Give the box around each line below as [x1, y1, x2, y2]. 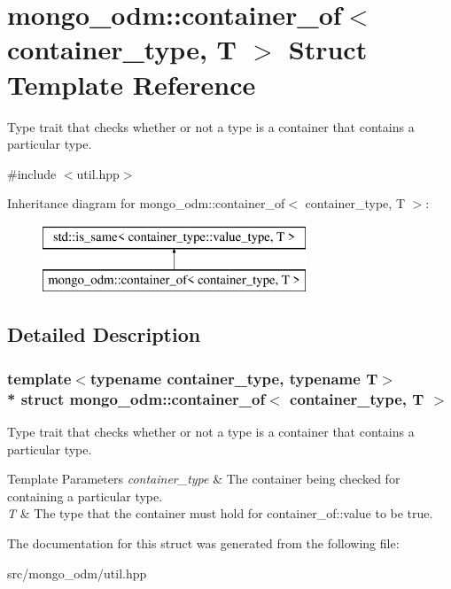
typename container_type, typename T [89, 367, 378, 389]
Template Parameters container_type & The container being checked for [7, 469, 400, 488]
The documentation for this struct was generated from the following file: [7, 533, 400, 552]
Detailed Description [7, 321, 201, 348]
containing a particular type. [7, 486, 163, 505]
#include [7, 164, 57, 182]
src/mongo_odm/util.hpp [7, 563, 147, 582]
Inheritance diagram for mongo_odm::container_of [7, 194, 285, 213]
